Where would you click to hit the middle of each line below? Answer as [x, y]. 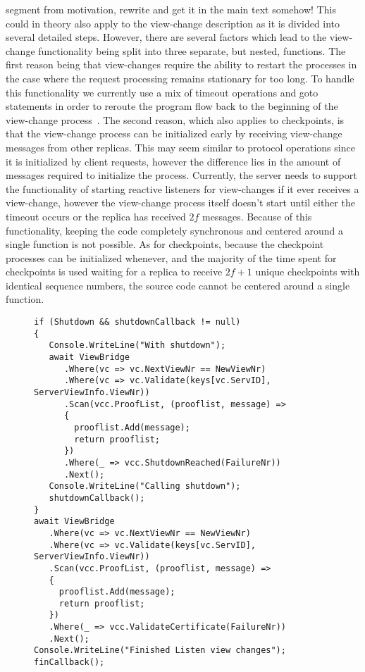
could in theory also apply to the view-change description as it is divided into [173, 23]
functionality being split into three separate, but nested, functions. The [192, 50]
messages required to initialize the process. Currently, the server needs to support [181, 175]
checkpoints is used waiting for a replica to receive [114, 272]
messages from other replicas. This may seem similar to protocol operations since [180, 147]
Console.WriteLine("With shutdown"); [137, 346]
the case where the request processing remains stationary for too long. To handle [180, 78]
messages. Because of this [257, 216]
